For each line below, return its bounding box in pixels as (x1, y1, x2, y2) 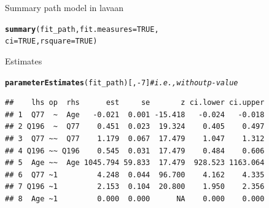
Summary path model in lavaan (5, 1, 123, 13)
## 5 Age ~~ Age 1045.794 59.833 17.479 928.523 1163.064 (5, 158, 265, 168)
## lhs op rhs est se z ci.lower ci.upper (5, 98, 265, 107)
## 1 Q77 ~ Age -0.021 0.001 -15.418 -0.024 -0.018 (5, 110, 265, 119)
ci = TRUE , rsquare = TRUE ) (5, 37, 98, 46)
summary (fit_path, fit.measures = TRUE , (5, 25, 159, 34)
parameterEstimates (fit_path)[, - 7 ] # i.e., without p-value (5, 78, 238, 87)
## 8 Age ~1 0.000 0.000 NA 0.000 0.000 (5, 194, 265, 203)
